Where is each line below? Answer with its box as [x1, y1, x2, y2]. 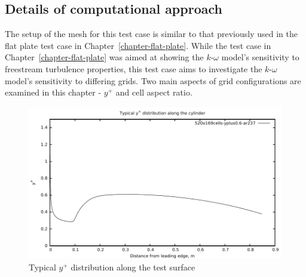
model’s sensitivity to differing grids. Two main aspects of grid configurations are [5, 74, 301, 87]
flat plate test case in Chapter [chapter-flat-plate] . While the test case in [5, 39, 271, 51]
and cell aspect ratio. [115, 86, 192, 99]
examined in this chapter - [5, 86, 102, 99]
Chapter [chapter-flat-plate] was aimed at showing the [5, 51, 204, 63]
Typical [29, 260, 56, 273]
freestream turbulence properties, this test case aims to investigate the [5, 62, 262, 75]
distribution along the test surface [71, 260, 195, 273]
